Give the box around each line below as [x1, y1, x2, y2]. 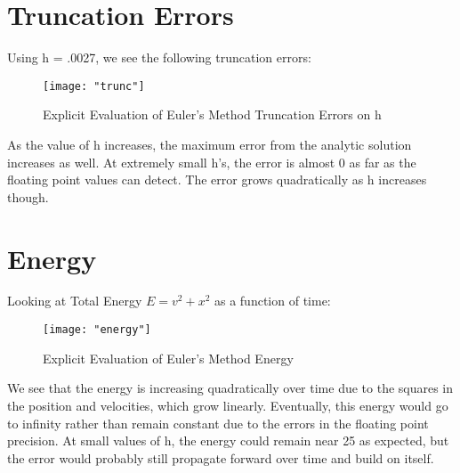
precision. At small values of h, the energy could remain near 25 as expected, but [7, 431, 449, 450]
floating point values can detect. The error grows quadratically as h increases [7, 170, 427, 189]
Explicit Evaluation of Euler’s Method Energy [43, 348, 294, 367]
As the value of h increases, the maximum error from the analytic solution [7, 135, 412, 153]
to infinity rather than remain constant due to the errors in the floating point [7, 413, 429, 432]
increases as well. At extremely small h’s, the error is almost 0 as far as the [7, 152, 416, 171]
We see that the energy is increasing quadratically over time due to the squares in [7, 379, 454, 397]
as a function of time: [214, 291, 331, 310]
